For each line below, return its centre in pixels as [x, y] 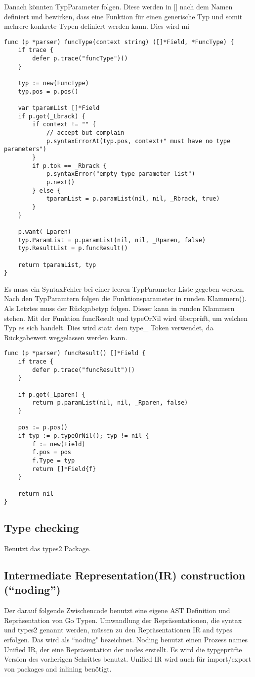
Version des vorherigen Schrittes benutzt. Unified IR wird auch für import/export [128, 659]
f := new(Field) [59, 444]
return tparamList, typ [57, 265]
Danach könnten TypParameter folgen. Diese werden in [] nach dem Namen [118, 6]
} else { [46, 190]
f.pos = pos [52, 452]
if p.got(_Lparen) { [52, 394]
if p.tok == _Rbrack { [69, 166]
